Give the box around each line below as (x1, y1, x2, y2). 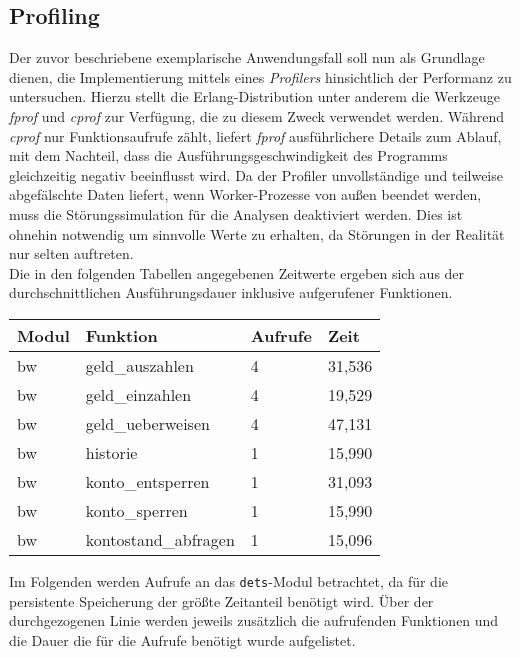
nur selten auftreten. (9, 243, 134, 264)
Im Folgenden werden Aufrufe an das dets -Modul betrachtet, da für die (9, 570, 449, 591)
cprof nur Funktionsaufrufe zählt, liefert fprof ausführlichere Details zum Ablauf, (9, 125, 502, 146)
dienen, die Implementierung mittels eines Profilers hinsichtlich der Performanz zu (9, 66, 512, 87)
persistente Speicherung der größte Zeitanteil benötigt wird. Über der (9, 590, 434, 611)
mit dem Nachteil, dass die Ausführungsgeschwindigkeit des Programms (9, 145, 448, 166)
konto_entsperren (85, 469, 210, 493)
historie (85, 440, 138, 464)
